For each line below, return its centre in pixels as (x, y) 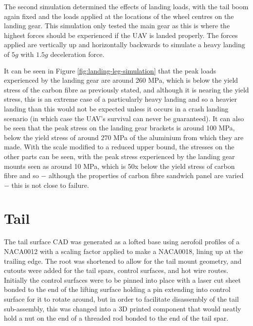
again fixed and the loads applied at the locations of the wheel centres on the (119, 16)
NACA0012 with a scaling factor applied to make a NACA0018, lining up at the (124, 251)
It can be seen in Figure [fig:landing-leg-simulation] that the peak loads (110, 70)
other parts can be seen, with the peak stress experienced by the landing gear (119, 156)
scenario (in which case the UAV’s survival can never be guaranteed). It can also (124, 118)
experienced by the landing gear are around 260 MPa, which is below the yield (121, 80)
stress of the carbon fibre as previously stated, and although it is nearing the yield (126, 89)
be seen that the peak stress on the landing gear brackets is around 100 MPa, (119, 128)
